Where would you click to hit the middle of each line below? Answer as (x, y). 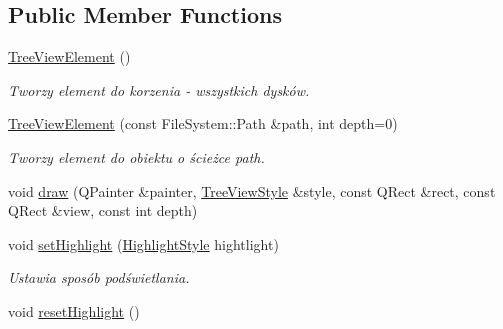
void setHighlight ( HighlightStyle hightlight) (143, 243)
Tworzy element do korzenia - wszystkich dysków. (159, 89)
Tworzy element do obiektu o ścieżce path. (136, 156)
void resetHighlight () (74, 310)
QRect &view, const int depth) (103, 210)
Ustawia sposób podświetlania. (99, 277)
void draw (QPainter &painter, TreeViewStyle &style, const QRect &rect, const (252, 190)
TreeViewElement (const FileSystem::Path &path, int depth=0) (203, 123)
